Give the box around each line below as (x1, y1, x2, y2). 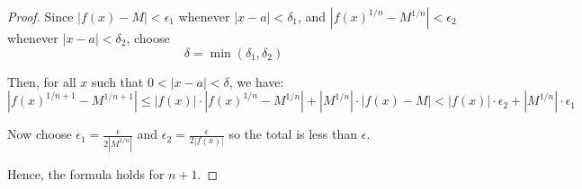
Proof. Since (7, 7, 74, 25)
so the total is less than (228, 125, 358, 143)
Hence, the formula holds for (7, 164, 165, 183)
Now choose (7, 125, 72, 143)
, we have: (228, 72, 284, 90)
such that (92, 72, 144, 90)
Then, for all (7, 72, 76, 90)
